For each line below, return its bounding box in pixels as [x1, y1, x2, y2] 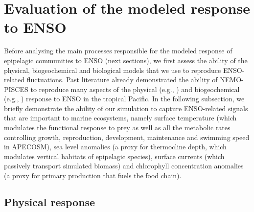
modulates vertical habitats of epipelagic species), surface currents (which [4, 151, 225, 161]
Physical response [4, 194, 95, 210]
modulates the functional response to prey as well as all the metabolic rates [4, 122, 231, 133]
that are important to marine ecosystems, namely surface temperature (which [4, 113, 237, 123]
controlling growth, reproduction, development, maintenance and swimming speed [4, 132, 250, 142]
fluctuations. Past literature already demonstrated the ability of [26, 74, 218, 85]
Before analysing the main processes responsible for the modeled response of [4, 46, 232, 56]
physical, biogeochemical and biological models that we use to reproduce [4, 65, 221, 75]
